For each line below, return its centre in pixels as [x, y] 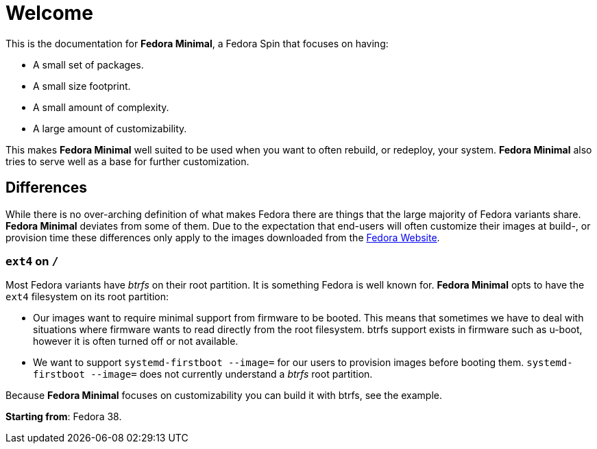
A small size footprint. [82, 86]
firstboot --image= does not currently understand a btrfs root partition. [203, 374]
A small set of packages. [88, 64]
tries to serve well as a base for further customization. [127, 161]
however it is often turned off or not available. [136, 341]
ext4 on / [32, 261]
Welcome [49, 13]
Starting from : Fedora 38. [64, 417]
